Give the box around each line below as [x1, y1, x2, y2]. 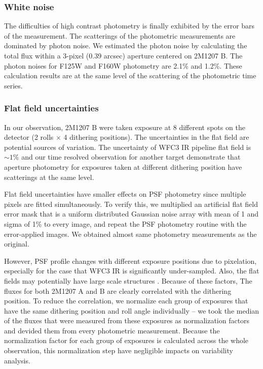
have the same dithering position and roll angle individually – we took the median [4, 305, 259, 316]
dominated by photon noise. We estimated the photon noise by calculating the [4, 40, 247, 51]
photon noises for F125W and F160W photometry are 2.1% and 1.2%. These [4, 60, 242, 71]
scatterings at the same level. [4, 171, 94, 182]
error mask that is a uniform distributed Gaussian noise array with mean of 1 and [4, 208, 259, 219]
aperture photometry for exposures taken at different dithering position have [4, 161, 242, 172]
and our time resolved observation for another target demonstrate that [21, 151, 241, 162]
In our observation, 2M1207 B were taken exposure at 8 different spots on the [4, 121, 245, 132]
